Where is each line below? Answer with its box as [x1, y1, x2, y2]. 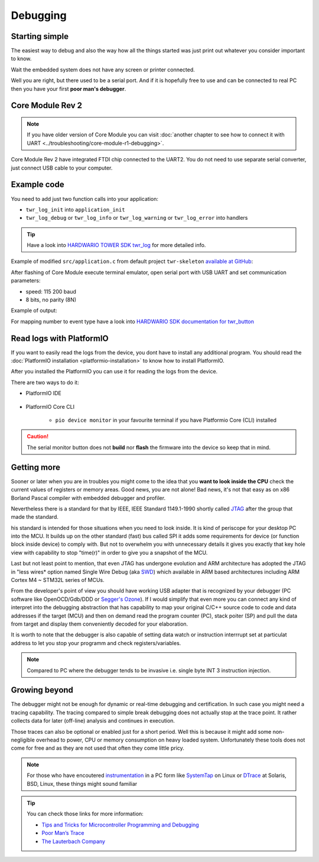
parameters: [11, 277, 41, 284]
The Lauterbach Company [41, 838, 106, 845]
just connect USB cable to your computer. [11, 164, 113, 171]
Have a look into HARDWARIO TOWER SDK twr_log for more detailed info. [27, 242, 206, 249]
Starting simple [11, 31, 69, 41]
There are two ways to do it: [11, 379, 79, 386]
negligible [11, 736, 35, 744]
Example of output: [11, 307, 57, 314]
